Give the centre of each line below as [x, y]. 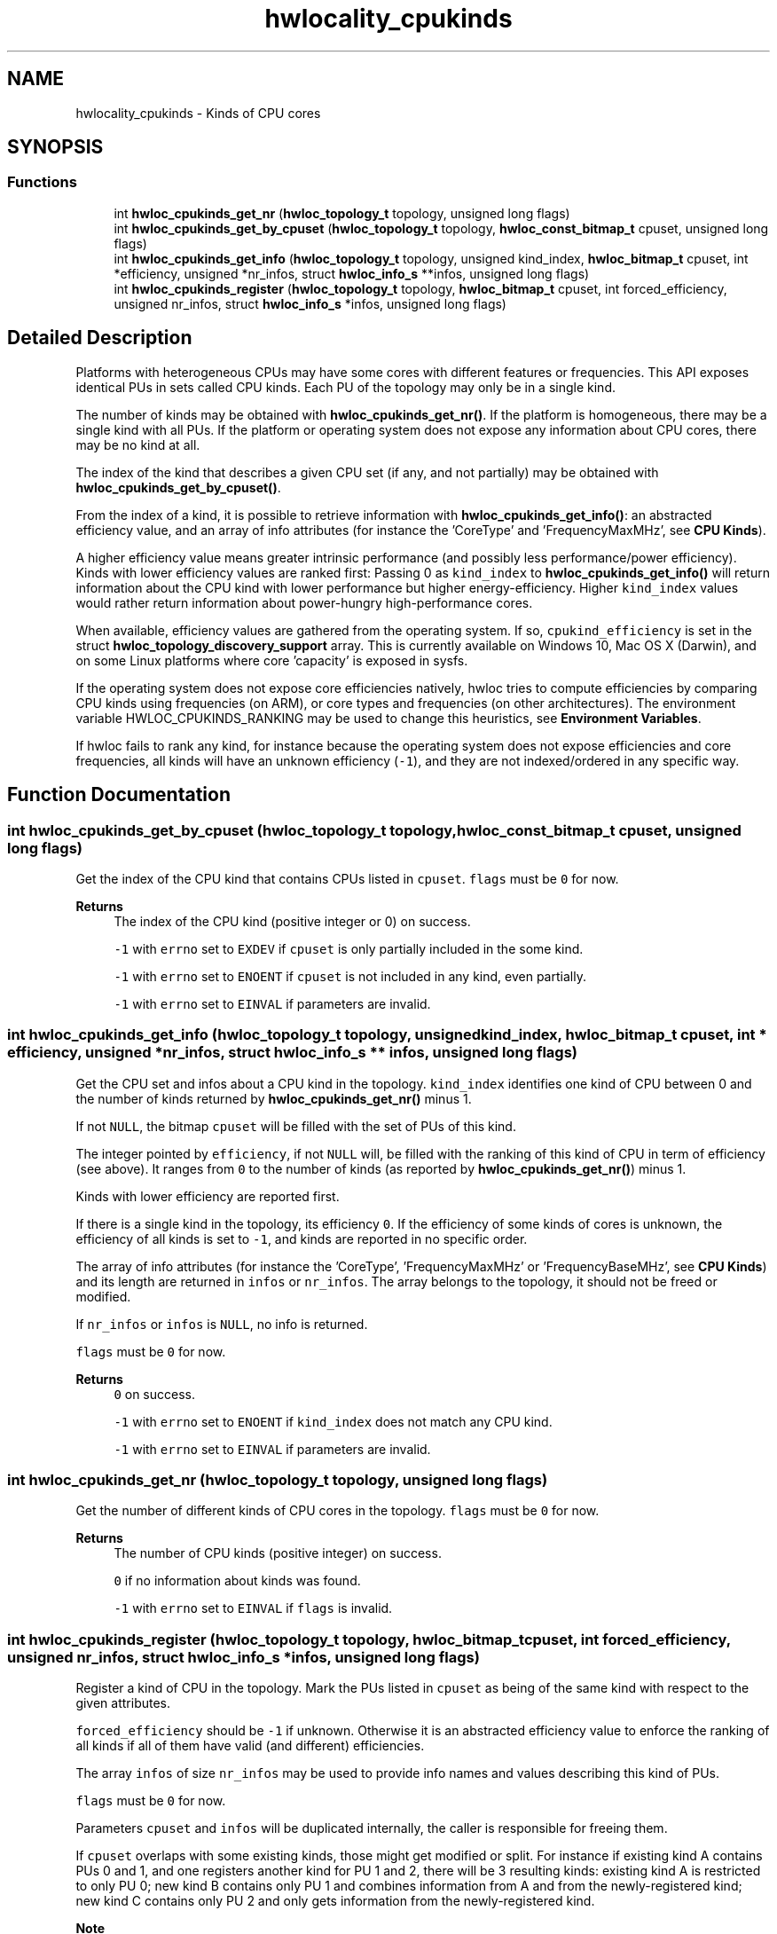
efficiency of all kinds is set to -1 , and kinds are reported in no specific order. [302, 1238]
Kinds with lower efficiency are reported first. [208, 1196]
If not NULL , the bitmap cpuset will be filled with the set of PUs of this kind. [296, 1126]
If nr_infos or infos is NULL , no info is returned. [222, 1324]
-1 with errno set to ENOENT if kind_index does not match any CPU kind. [333, 1421]
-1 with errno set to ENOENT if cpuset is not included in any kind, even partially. [350, 976]
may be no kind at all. [138, 444]
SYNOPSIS [55, 147]
